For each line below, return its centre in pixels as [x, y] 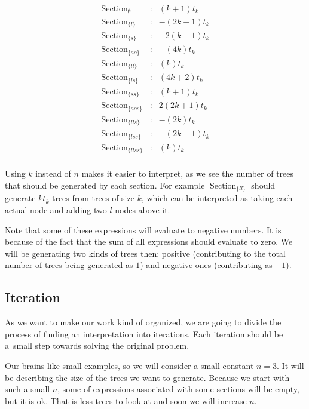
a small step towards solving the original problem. [97, 345]
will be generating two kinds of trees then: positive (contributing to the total [145, 253]
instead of [53, 173]
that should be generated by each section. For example [105, 185]
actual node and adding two [56, 210]
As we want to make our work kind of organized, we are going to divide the [143, 322]
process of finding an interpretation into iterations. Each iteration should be [144, 333]
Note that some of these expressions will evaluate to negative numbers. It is [143, 230]
